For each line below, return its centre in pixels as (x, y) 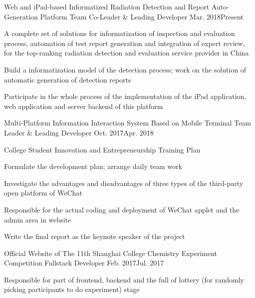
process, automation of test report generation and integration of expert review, (125, 43)
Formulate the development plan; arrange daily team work (93, 166)
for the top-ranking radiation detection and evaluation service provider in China (127, 53)
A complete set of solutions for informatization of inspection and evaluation (120, 33)
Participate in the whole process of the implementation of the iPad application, (125, 96)
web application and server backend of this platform (84, 106)
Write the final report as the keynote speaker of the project (95, 236)
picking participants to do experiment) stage (72, 289)
